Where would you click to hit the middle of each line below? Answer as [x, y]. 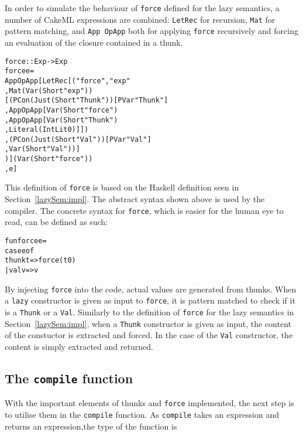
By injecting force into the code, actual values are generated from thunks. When [151, 289]
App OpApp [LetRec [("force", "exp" [68, 81]
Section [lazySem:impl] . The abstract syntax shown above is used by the [135, 199]
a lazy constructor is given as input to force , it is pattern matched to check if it [150, 300]
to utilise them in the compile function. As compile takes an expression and [142, 414]
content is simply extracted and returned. [79, 346]
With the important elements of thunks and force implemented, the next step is [149, 403]
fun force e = [26, 241]
